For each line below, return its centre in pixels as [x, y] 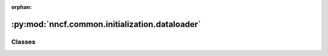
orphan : [22, 7]
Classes [23, 42]
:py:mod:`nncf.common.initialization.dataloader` [106, 24]
